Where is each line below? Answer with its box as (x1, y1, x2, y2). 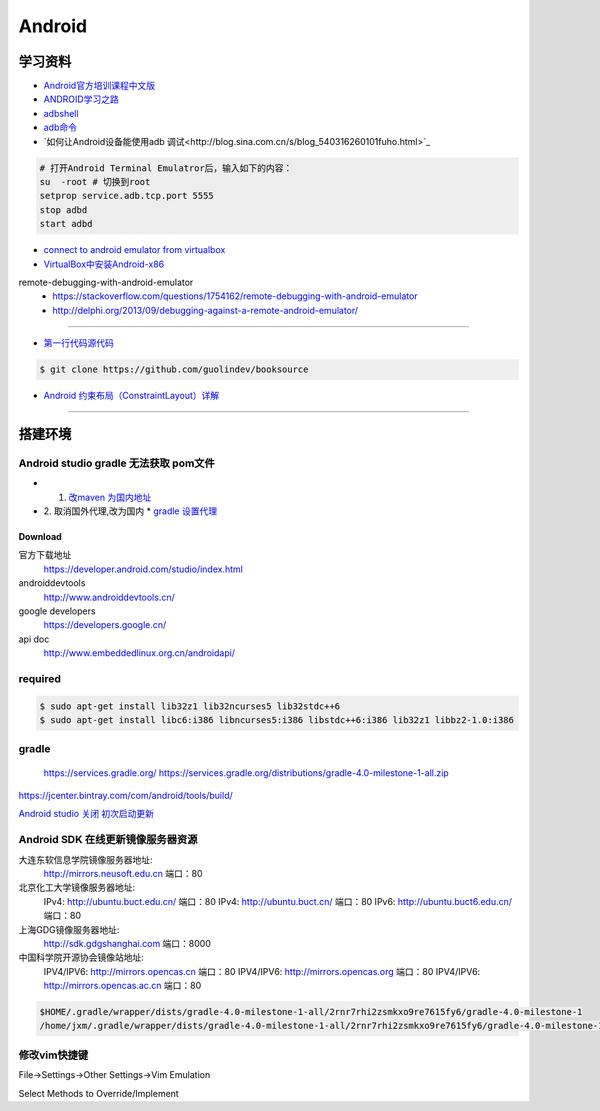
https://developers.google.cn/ (43, 619, 167, 631)
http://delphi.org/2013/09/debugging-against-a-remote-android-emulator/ (52, 304, 359, 316)
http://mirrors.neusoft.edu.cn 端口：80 (43, 867, 203, 879)
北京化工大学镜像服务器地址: (18, 881, 136, 894)
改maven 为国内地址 (68, 491, 152, 503)
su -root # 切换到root (39, 176, 151, 187)
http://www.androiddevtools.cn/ (43, 591, 175, 603)
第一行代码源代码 (43, 337, 114, 349)
